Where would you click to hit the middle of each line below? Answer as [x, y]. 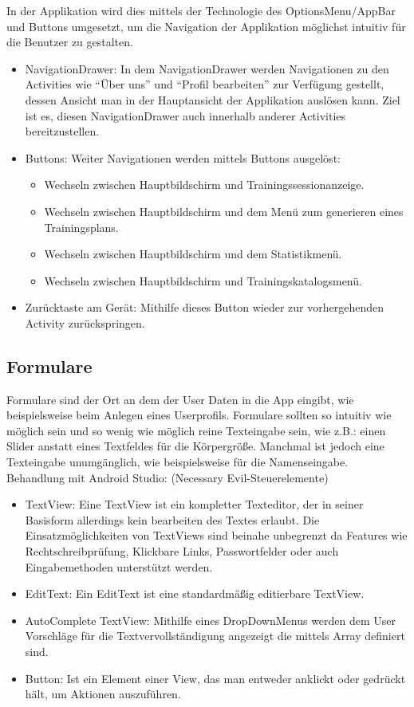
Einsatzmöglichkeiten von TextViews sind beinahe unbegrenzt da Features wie [216, 535]
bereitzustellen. [62, 131]
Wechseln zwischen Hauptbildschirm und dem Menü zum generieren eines [224, 211]
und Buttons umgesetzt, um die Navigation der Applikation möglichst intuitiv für [206, 26]
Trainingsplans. [81, 227]
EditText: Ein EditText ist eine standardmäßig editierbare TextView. [195, 593]
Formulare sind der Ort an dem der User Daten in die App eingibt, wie [180, 399]
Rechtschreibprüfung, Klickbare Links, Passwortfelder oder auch [182, 551]
